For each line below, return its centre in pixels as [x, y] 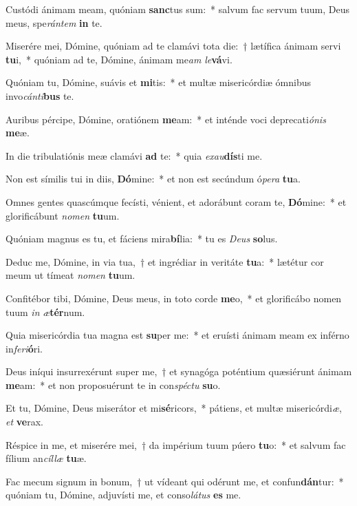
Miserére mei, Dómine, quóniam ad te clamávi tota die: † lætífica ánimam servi [173, 46]
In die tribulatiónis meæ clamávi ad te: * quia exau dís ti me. [134, 155]
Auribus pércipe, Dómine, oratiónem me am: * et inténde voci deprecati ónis [166, 119]
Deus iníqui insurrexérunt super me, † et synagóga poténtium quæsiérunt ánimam [179, 371]
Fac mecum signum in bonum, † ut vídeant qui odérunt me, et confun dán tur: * [175, 481]
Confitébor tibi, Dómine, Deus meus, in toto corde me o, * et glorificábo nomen [174, 298]
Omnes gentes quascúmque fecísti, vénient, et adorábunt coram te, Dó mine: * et [176, 201]
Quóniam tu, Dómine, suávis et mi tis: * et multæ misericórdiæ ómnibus [158, 82]
